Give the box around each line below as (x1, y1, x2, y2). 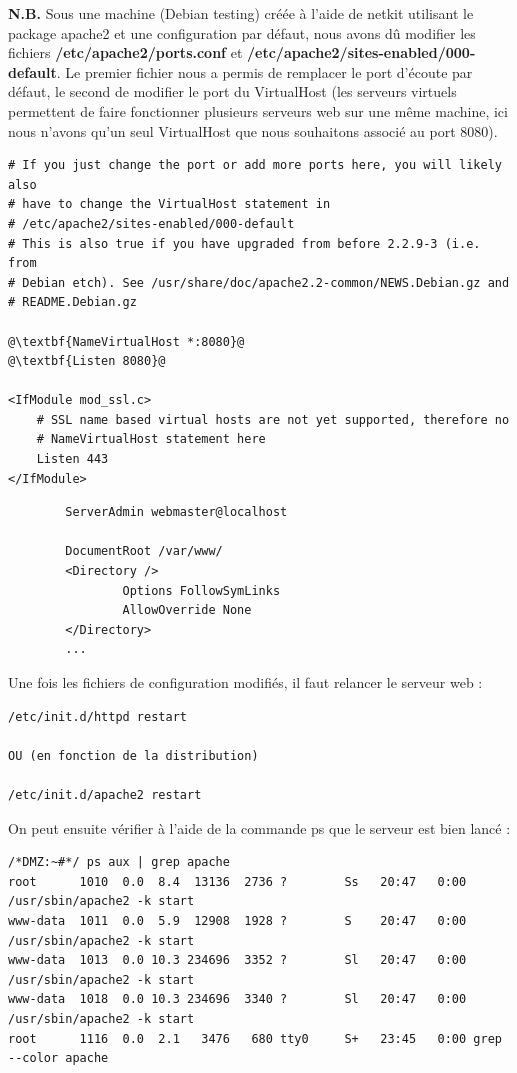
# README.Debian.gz (8, 295, 137, 310)
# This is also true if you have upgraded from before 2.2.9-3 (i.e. (8, 236, 481, 251)
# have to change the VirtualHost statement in (8, 197, 331, 212)
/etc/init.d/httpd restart (8, 709, 187, 724)
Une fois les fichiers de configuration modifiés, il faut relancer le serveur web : (8, 672, 483, 692)
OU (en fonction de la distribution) (8, 748, 259, 763)
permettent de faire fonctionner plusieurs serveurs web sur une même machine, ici (8, 100, 508, 121)
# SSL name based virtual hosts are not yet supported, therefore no (36, 412, 510, 427)
